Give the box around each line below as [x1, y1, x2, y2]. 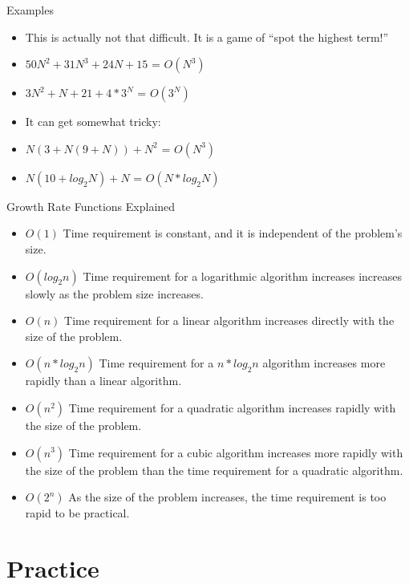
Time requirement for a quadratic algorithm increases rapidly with [68, 399, 396, 416]
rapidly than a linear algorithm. [25, 372, 182, 389]
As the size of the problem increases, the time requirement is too [68, 489, 387, 505]
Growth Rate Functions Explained [6, 197, 176, 214]
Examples [6, 2, 54, 18]
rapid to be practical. [25, 505, 130, 521]
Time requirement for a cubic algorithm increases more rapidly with [68, 444, 403, 460]
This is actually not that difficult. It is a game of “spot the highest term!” [25, 28, 389, 45]
